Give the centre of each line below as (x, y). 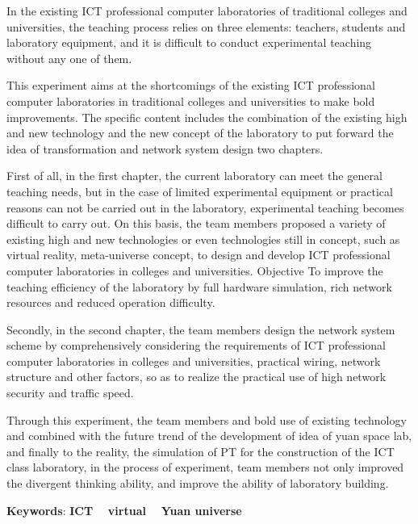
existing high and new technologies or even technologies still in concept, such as (203, 239)
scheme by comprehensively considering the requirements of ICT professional (196, 345)
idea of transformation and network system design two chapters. (165, 148)
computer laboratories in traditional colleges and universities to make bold (191, 101)
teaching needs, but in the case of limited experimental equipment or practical (200, 191)
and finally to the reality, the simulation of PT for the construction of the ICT (201, 451)
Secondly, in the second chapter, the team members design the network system (201, 329)
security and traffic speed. (70, 393)
